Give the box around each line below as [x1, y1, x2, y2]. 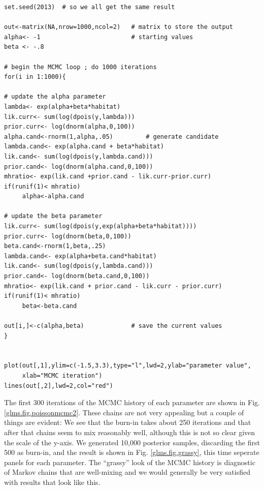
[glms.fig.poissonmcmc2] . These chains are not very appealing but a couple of [4, 407, 244, 417]
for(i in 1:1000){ [4, 73, 66, 81]
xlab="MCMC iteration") [22, 372, 103, 379]
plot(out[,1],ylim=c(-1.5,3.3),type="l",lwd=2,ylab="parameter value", [4, 362, 251, 370]
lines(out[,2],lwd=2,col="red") [4, 382, 113, 389]
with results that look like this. [4, 476, 101, 487]
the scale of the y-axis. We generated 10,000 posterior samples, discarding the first [4, 437, 260, 447]
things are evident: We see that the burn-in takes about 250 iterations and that [4, 417, 251, 427]
